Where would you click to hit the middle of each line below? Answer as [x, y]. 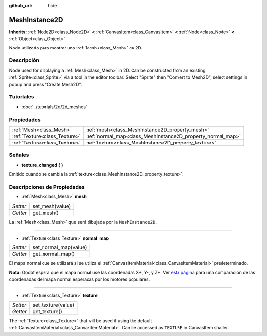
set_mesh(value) [52, 206]
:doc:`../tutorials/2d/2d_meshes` [54, 107]
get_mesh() [46, 213]
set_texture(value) [53, 305]
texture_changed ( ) [42, 165]
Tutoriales [22, 97]
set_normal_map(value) [60, 247]
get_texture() [47, 311]
